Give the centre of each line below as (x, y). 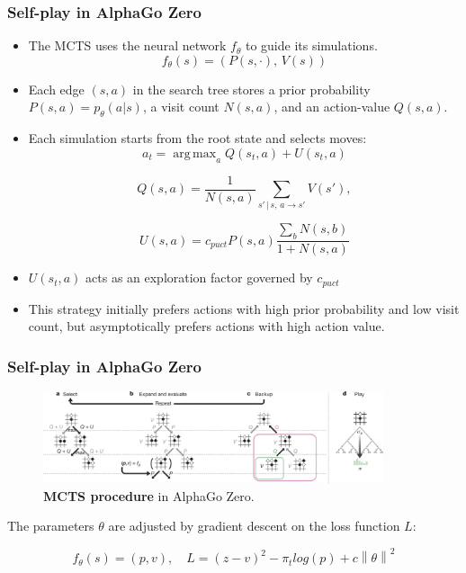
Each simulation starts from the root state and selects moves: (197, 138)
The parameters (51, 526)
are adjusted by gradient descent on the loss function (254, 526)
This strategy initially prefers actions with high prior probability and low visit (244, 308)
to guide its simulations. (311, 45)
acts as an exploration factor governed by (199, 278)
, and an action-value (332, 107)
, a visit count (181, 107)
